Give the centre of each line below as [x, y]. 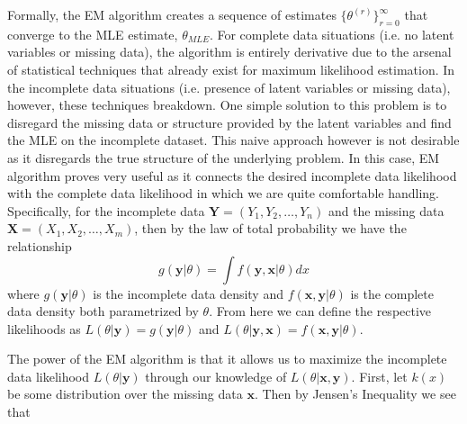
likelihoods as [44, 328]
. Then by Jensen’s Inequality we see [355, 394]
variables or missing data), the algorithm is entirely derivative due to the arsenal [229, 52]
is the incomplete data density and [188, 293]
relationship [40, 245]
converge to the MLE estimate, [93, 34]
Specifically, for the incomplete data [106, 210]
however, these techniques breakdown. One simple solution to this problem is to [227, 105]
